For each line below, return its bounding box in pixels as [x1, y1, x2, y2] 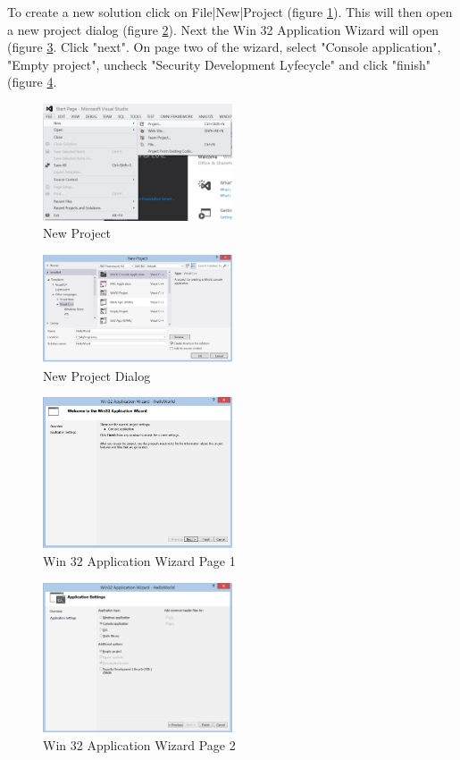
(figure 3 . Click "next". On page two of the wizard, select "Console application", [7, 38, 441, 56]
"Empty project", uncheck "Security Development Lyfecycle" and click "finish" [7, 55, 431, 73]
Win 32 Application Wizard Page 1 [43, 552, 236, 570]
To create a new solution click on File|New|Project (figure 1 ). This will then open [7, 3, 453, 21]
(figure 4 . [7, 72, 57, 91]
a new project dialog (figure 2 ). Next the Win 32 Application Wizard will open [7, 20, 439, 38]
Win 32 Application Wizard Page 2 [43, 735, 236, 754]
